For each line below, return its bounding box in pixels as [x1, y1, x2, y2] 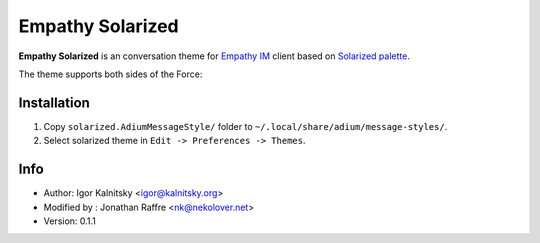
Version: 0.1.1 [43, 215, 97, 227]
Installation [18, 94, 90, 111]
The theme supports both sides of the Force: [18, 68, 203, 80]
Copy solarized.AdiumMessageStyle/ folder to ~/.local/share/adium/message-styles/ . [43, 120, 448, 132]
